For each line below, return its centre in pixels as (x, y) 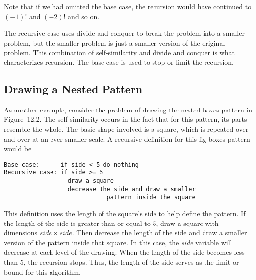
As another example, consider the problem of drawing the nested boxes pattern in (128, 109)
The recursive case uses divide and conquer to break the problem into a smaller (124, 33)
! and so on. (81, 16)
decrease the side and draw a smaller (131, 189)
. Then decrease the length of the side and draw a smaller (159, 233)
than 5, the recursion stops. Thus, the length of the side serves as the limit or (122, 261)
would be (18, 148)
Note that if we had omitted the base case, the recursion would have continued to (128, 6)
